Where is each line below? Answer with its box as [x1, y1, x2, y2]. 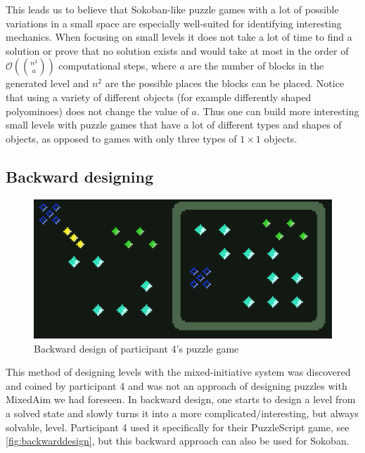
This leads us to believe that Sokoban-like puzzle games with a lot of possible [6, 2, 339, 16]
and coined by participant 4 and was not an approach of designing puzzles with [6, 378, 347, 393]
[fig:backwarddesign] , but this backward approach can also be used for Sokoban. [6, 433, 350, 448]
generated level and [6, 76, 89, 91]
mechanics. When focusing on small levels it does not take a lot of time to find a [6, 29, 352, 44]
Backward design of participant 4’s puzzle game [34, 341, 239, 355]
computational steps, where [58, 58, 177, 73]
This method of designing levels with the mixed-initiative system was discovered [6, 365, 351, 379]
